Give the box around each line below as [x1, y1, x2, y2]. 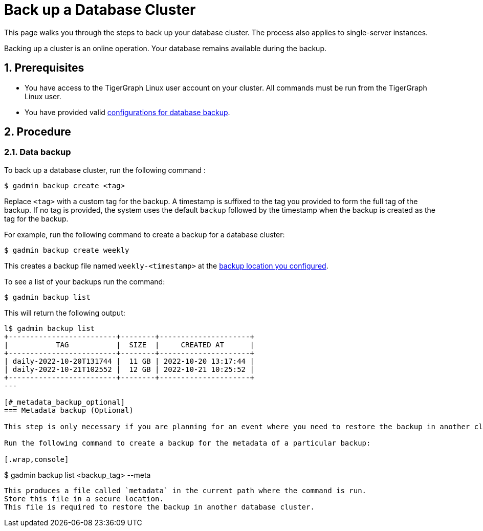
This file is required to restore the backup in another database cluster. [4, 502, 315, 511]
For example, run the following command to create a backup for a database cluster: [4, 230, 285, 239]
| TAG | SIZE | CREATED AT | [4, 340, 254, 349]
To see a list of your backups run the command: [4, 277, 165, 286]
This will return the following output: [4, 308, 125, 317]
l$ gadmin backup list [4, 324, 95, 333]
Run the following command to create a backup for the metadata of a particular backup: [4, 438, 371, 447]
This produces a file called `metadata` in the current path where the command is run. [4, 486, 367, 495]
